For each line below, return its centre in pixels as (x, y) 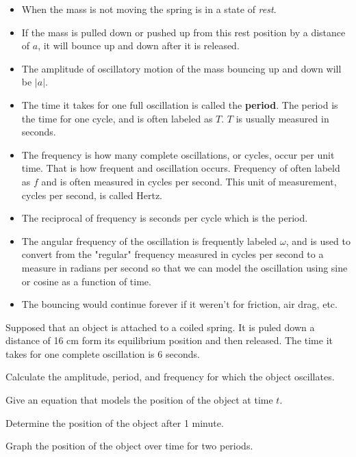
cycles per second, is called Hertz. (92, 195)
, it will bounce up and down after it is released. (139, 45)
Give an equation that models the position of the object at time (139, 400)
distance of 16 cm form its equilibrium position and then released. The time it (169, 340)
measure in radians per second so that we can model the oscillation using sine (185, 267)
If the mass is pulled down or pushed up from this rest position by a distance (183, 32)
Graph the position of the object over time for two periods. (129, 446)
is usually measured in (282, 118)
